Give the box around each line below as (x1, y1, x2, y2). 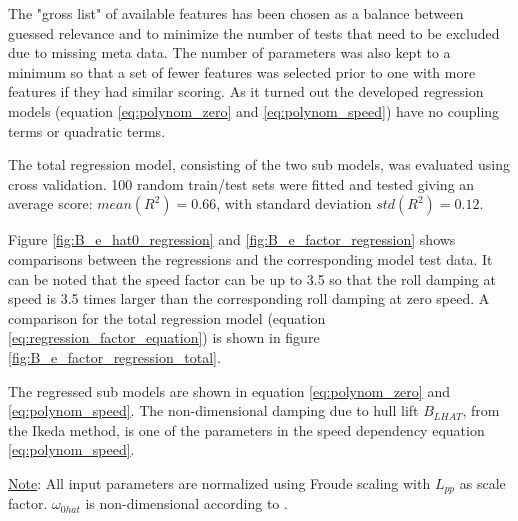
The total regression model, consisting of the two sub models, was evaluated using (8, 154, 510, 175)
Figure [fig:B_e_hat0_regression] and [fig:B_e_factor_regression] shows (8, 229, 456, 250)
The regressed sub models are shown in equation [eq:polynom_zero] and (8, 380, 450, 401)
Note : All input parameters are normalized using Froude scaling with (8, 472, 431, 493)
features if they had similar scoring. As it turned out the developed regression (8, 81, 484, 102)
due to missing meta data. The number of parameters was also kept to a (8, 42, 451, 63)
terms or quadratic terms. (8, 120, 166, 141)
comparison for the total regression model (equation (8, 307, 326, 328)
